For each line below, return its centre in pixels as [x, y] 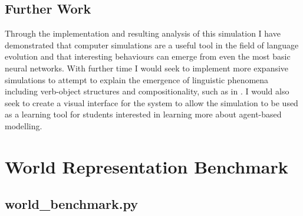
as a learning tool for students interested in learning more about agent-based [143, 114]
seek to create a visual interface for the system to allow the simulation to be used [151, 102]
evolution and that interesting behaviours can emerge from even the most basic [148, 56]
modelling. [24, 125]
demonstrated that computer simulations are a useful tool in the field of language [152, 45]
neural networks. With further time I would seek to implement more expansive [147, 68]
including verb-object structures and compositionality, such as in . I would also [147, 91]
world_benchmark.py [71, 204]
